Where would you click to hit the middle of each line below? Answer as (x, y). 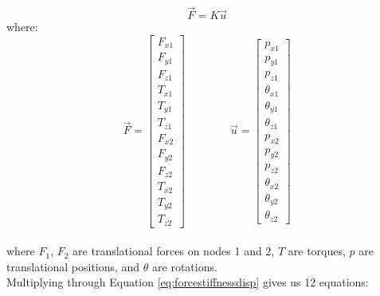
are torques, (317, 251)
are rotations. (185, 266)
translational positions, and (73, 266)
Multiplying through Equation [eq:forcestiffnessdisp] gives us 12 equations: (188, 282)
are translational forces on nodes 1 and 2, (174, 251)
